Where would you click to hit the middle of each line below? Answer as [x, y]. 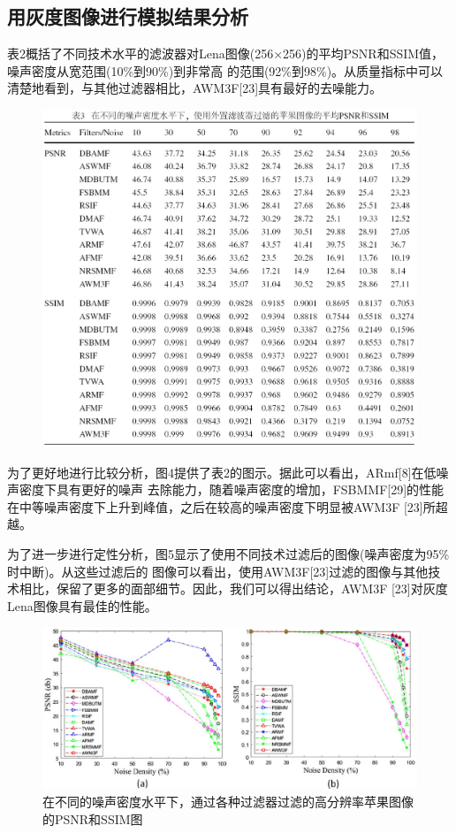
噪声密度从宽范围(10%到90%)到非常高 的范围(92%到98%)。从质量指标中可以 [225, 70]
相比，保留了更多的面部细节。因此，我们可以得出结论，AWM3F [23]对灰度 [233, 588]
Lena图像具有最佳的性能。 [82, 605]
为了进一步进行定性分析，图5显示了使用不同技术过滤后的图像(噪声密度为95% [228, 554]
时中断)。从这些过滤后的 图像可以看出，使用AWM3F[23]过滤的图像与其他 [218, 571]
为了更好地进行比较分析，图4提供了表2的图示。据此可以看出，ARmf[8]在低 [222, 472]
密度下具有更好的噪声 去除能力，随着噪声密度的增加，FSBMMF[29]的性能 [232, 489]
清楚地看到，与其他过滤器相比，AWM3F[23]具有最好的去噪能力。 [195, 88]
